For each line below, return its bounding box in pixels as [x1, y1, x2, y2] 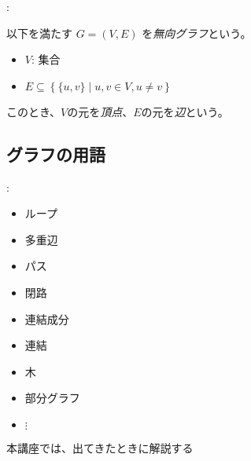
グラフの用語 [6, 141, 105, 166]
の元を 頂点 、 [67, 103, 134, 119]
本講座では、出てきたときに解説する [6, 439, 194, 456]
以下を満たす [6, 24, 72, 41]
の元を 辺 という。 [141, 103, 229, 119]
